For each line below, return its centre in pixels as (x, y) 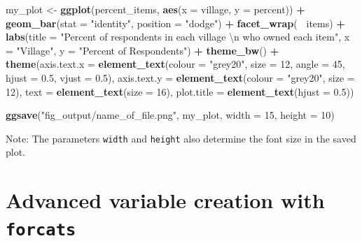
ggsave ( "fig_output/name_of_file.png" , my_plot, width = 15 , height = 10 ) (170, 115)
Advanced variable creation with (165, 200)
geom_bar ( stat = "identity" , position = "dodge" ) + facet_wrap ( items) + (175, 23)
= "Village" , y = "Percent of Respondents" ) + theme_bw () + (142, 50)
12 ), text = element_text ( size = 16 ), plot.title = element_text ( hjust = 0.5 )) (180, 91)
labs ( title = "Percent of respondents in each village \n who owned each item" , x (178, 37)
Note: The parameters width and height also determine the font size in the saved (181, 138)
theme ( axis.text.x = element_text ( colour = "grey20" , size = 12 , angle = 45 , (175, 64)
